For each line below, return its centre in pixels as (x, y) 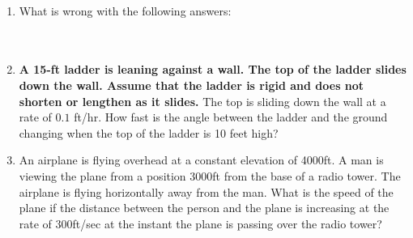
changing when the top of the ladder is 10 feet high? (149, 132)
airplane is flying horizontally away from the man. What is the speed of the (206, 191)
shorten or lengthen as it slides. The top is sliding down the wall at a (202, 101)
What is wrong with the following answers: (125, 10)
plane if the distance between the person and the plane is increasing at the (204, 208)
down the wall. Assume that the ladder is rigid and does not (192, 85)
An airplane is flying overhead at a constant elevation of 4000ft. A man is (201, 160)
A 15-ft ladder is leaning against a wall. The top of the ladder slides (213, 69)
